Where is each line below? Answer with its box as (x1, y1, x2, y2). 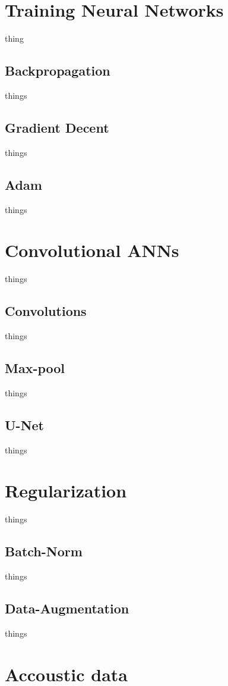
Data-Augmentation (5, 599, 129, 618)
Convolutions (5, 302, 87, 320)
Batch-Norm (5, 542, 83, 560)
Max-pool (5, 359, 65, 377)
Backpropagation (5, 61, 110, 80)
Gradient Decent (5, 118, 109, 136)
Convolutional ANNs (5, 238, 179, 262)
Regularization (5, 478, 127, 503)
